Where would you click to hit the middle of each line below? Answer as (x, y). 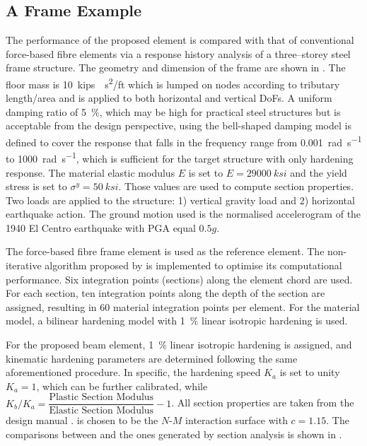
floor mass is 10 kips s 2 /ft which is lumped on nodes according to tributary (173, 83)
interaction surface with (237, 420)
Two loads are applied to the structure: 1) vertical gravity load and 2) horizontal (180, 200)
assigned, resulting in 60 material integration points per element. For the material (183, 306)
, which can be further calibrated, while (122, 386)
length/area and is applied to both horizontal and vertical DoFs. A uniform (169, 98)
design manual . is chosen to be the (82, 420)
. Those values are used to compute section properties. (236, 186)
